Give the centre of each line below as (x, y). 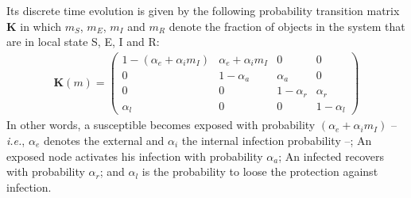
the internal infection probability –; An (277, 140)
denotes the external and (104, 140)
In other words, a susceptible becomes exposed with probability (161, 125)
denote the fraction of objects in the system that (287, 26)
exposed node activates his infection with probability (135, 156)
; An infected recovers (332, 156)
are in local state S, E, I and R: (83, 42)
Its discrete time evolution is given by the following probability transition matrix (203, 10)
